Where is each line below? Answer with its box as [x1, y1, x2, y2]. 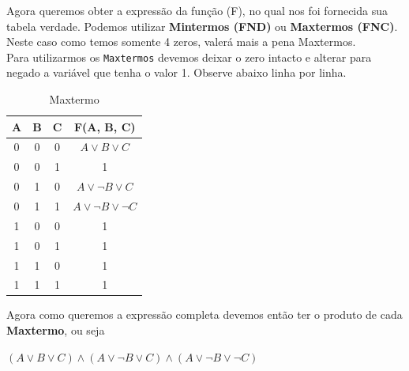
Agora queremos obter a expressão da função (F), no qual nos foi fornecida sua [6, 2, 388, 18]
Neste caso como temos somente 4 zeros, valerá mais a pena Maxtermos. [6, 33, 356, 50]
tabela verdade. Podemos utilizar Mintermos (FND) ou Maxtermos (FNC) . [6, 17, 398, 34]
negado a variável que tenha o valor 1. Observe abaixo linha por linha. [6, 64, 347, 81]
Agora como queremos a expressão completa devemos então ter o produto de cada [6, 306, 403, 323]
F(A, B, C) [73, 118, 136, 134]
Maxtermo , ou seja [6, 322, 105, 339]
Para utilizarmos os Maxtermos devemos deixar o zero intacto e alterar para [6, 48, 372, 65]
